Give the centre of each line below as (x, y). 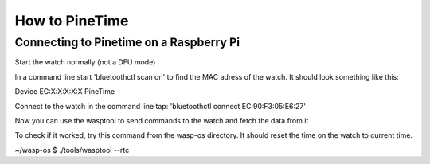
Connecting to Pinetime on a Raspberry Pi (127, 42)
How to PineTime (72, 21)
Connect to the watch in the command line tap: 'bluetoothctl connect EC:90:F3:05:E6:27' (160, 106)
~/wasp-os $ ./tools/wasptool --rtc (72, 150)
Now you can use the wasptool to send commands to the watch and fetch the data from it (162, 120)
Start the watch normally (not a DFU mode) (85, 62)
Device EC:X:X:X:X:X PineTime (65, 92)
